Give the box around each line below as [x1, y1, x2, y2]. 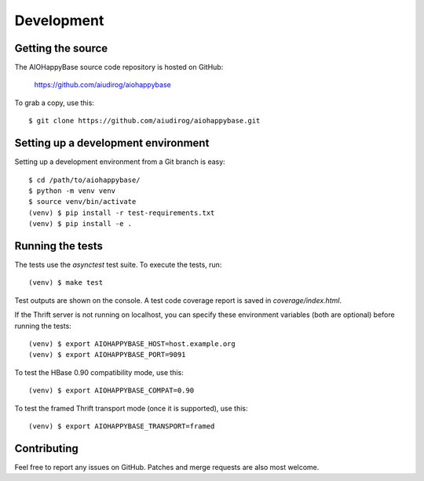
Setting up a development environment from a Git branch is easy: [14, 157, 225, 166]
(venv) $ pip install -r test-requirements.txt [28, 208, 215, 217]
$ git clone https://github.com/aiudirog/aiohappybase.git [28, 116, 261, 126]
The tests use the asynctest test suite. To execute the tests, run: [14, 260, 222, 269]
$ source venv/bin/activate [28, 197, 137, 206]
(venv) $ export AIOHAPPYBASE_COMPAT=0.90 [28, 386, 195, 395]
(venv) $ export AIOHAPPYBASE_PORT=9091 [28, 350, 186, 359]
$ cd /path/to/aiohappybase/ [28, 175, 141, 184]
